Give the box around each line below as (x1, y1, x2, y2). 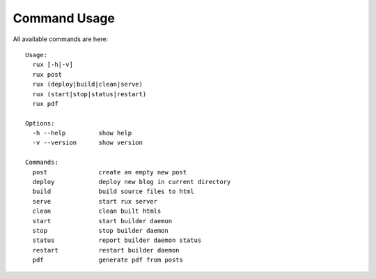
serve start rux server (32, 197, 158, 205)
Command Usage (13, 10, 115, 26)
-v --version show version (32, 139, 143, 146)
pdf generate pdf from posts (32, 256, 184, 264)
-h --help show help (32, 129, 132, 137)
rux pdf (32, 100, 58, 107)
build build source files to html (32, 188, 194, 195)
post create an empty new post (32, 168, 187, 176)
